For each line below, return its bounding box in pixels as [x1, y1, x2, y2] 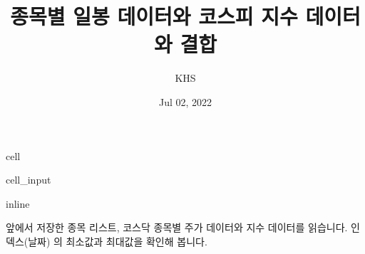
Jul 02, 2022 [158, 94, 212, 109]
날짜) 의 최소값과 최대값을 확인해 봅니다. [28, 233, 207, 248]
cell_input [6, 172, 51, 187]
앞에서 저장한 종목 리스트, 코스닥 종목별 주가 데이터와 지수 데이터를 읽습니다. [6, 220, 348, 235]
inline [6, 196, 30, 211]
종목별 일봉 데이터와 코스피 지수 [10, 1, 298, 31]
